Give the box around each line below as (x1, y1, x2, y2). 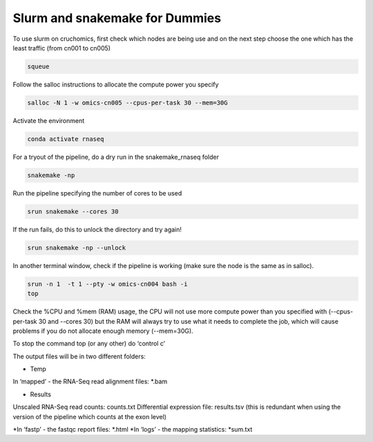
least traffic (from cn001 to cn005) (12, 44, 111, 52)
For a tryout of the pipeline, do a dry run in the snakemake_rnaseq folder (12, 153, 220, 161)
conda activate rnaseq (27, 135, 104, 143)
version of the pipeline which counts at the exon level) (12, 412, 167, 421)
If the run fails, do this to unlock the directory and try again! (12, 225, 182, 233)
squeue (27, 62, 50, 70)
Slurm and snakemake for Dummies (12, 10, 221, 26)
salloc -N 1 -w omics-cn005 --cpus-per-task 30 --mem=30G (27, 99, 228, 106)
